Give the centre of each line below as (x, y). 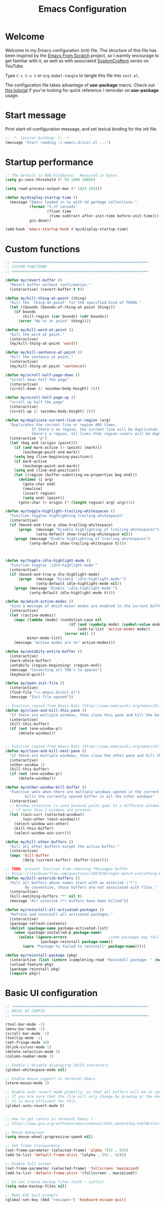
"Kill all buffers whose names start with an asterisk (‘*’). (74, 883)
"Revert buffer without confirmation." (50, 285)
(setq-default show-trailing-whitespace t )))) (78, 543)
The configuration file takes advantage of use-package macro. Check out (80, 85)
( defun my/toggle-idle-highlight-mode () (48, 561)
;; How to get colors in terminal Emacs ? (49, 1119)
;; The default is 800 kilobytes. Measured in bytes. (62, 175)
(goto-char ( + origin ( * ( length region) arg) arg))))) (76, 502)
